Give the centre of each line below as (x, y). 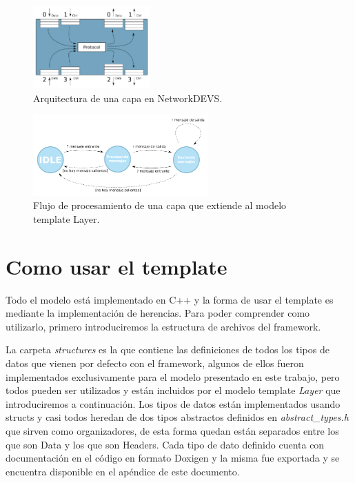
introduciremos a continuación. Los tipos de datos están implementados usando (173, 403)
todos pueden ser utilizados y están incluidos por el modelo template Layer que (173, 390)
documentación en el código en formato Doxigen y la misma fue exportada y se (173, 458)
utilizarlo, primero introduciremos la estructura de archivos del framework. (163, 326)
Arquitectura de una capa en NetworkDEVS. (128, 98)
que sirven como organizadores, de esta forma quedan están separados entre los (172, 430)
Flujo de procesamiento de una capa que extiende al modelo (160, 205)
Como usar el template (116, 266)
